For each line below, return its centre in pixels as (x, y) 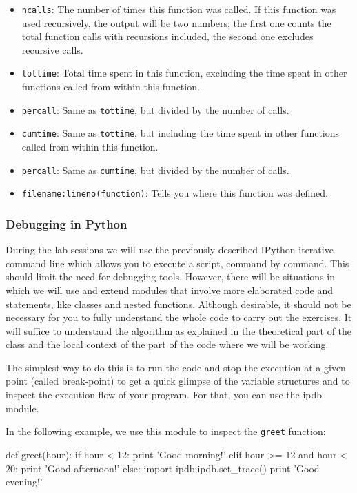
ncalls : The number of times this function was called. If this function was (179, 9)
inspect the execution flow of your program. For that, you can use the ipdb (164, 395)
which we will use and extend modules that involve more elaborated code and (170, 290)
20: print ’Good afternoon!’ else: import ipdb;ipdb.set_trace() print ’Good (163, 468)
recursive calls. (52, 49)
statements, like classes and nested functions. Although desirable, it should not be (178, 303)
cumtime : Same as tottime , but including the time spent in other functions (181, 133)
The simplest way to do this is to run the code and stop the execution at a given (176, 367)
